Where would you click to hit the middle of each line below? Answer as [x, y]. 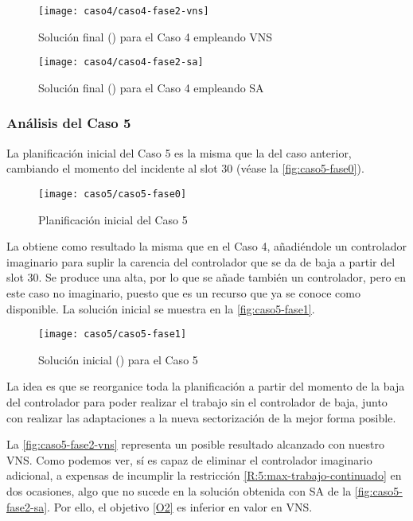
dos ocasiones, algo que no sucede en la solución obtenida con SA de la [179, 490]
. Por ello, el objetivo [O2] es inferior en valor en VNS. [180, 506]
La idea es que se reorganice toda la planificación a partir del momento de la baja [206, 386]
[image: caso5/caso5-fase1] [113, 334]
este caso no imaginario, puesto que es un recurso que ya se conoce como [183, 292]
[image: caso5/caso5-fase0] [113, 194]
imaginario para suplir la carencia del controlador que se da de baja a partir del [201, 261]
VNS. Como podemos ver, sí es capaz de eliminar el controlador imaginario [189, 459]
